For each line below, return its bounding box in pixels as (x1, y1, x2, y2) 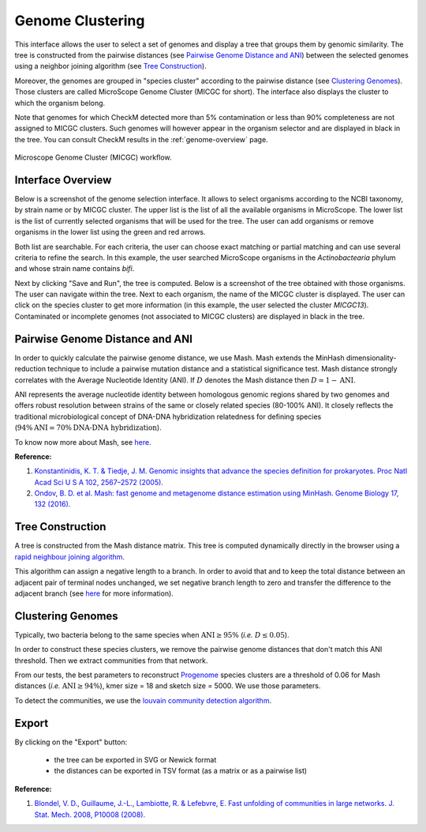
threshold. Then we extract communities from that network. (14, 656, 208, 665)
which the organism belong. (14, 98, 106, 107)
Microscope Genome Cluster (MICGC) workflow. (14, 152, 173, 162)
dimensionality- (346, 352, 397, 363)
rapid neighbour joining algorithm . (14, 552, 125, 561)
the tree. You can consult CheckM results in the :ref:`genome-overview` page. (14, 134, 268, 144)
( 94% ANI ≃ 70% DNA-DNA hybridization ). (14, 423, 162, 432)
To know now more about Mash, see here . (14, 437, 151, 446)
